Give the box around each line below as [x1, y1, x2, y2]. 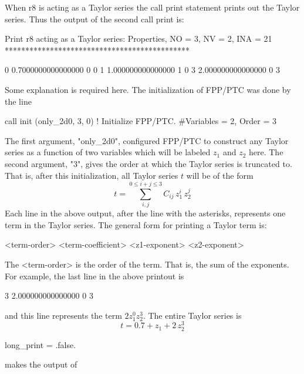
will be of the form [186, 169, 254, 181]
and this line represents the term [5, 309, 122, 321]
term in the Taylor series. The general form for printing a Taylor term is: [5, 218, 267, 231]
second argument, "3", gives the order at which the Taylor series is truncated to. [5, 157, 292, 169]
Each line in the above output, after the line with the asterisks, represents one [5, 207, 286, 219]
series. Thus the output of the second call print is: [5, 12, 184, 25]
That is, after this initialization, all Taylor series [5, 169, 178, 181]
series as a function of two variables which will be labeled [5, 146, 211, 158]
